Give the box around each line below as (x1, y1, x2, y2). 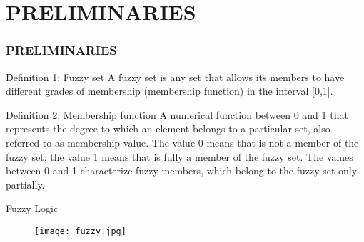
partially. (6, 177, 45, 191)
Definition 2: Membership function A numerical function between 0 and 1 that (6, 107, 348, 122)
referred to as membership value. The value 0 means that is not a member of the (6, 135, 359, 149)
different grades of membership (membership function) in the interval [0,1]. (6, 83, 333, 98)
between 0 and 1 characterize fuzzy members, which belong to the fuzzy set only (6, 163, 358, 178)
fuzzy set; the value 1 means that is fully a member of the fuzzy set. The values (6, 149, 353, 164)
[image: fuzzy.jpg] (34, 226, 126, 236)
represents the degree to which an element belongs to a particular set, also (6, 121, 330, 136)
